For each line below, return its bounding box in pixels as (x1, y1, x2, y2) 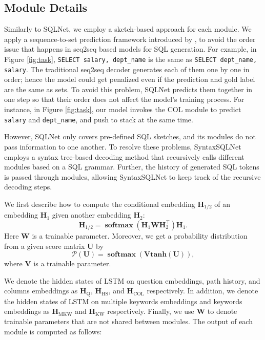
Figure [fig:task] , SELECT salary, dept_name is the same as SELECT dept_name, (4, 53, 257, 64)
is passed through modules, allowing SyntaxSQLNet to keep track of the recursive (4, 171, 261, 182)
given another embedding (52, 209, 131, 220)
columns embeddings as (4, 285, 78, 296)
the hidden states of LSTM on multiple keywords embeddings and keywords (4, 295, 242, 306)
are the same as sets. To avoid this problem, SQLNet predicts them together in (4, 83, 253, 94)
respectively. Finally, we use (107, 306, 194, 316)
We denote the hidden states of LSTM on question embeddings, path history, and (4, 275, 260, 286)
